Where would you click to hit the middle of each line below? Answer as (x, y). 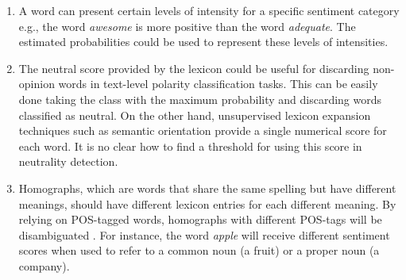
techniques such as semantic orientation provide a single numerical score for (203, 130)
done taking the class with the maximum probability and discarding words (200, 99)
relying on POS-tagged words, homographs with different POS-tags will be (200, 219)
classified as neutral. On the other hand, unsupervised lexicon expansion (195, 115)
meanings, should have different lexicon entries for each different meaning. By (207, 203)
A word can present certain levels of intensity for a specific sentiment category (209, 10)
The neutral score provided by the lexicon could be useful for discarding (194, 68)
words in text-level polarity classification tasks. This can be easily (218, 84)
